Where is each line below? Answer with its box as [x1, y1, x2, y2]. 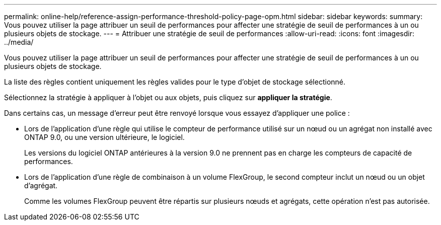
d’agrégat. [24, 181, 58, 190]
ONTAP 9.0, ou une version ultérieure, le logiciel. [24, 133, 185, 141]
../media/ [4, 38, 34, 46]
